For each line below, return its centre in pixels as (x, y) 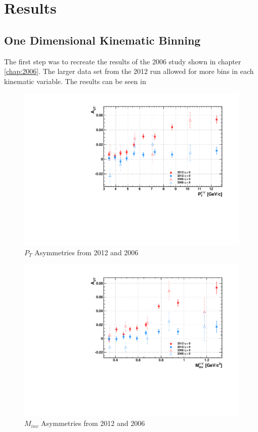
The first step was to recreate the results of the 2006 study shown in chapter (123, 61)
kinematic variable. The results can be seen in (75, 81)
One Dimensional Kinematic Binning (102, 40)
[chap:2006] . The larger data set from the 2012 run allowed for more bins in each (129, 71)
